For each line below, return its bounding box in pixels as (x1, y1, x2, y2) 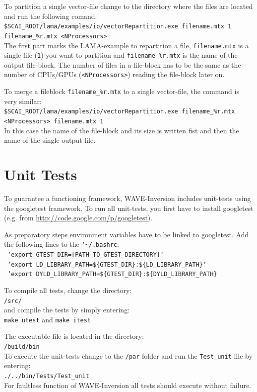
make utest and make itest (4, 314, 91, 324)
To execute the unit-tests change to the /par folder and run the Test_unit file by (4, 350, 253, 361)
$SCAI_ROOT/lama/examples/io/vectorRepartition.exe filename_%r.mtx (4, 108, 235, 115)
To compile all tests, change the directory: (4, 285, 132, 295)
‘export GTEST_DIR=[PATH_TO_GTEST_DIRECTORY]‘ (7, 251, 164, 258)
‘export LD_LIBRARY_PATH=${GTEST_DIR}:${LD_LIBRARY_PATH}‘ (7, 261, 207, 268)
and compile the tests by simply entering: (4, 304, 130, 315)
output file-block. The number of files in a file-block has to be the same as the (4, 59, 241, 70)
